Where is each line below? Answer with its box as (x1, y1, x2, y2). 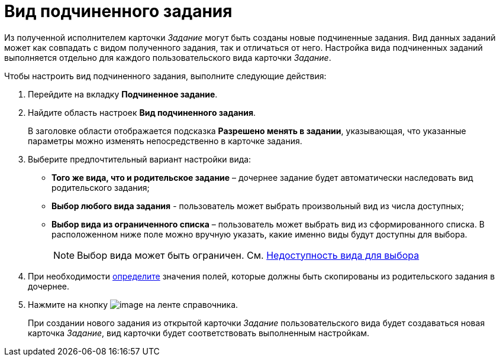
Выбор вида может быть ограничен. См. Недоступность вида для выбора (77, 249, 420, 261)
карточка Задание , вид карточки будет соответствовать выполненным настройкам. (28, 327, 370, 338)
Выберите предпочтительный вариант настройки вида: (28, 154, 251, 164)
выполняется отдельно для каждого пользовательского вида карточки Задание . (4, 52, 331, 63)
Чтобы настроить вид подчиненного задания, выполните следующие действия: (4, 70, 327, 81)
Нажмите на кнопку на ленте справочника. (28, 299, 238, 310)
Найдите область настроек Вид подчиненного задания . (28, 107, 256, 118)
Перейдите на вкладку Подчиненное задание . (28, 89, 218, 99)
